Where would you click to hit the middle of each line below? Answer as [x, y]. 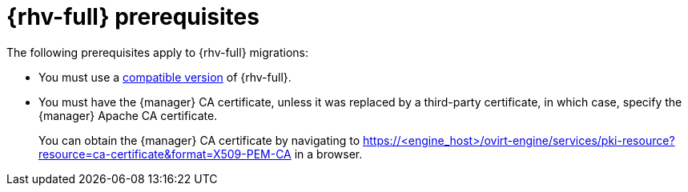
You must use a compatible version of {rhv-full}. [165, 77]
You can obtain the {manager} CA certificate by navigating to [199, 140]
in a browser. [328, 154]
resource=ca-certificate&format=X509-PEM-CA [165, 154]
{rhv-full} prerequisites [133, 17]
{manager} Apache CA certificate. [128, 115]
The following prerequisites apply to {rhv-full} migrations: [157, 52]
